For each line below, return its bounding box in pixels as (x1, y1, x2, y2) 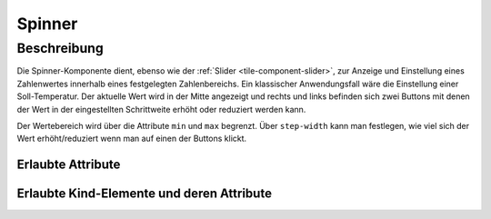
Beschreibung (16, 40, 104, 56)
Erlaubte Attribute (16, 157, 121, 173)
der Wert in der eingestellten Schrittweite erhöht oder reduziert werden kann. (16, 104, 306, 114)
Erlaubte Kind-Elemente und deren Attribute (16, 186, 273, 202)
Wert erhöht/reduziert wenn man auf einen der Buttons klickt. (16, 133, 247, 144)
